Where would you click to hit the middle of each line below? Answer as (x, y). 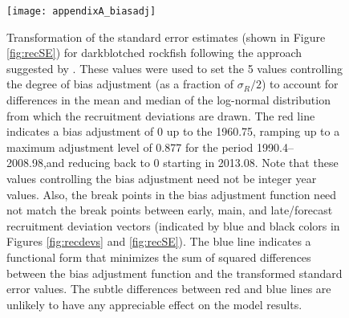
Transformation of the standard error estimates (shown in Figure (166, 37)
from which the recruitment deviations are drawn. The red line (161, 115)
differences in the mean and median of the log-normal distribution (168, 100)
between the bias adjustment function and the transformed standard (174, 273)
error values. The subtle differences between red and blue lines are (169, 289)
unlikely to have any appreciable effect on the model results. (154, 304)
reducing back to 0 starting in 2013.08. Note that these (203, 163)
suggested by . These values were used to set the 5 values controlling (174, 68)
